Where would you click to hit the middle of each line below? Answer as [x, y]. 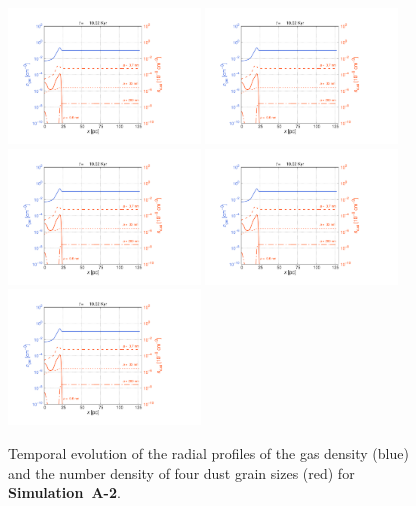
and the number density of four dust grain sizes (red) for [181, 472]
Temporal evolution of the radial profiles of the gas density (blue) [208, 452]
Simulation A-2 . [64, 492]
